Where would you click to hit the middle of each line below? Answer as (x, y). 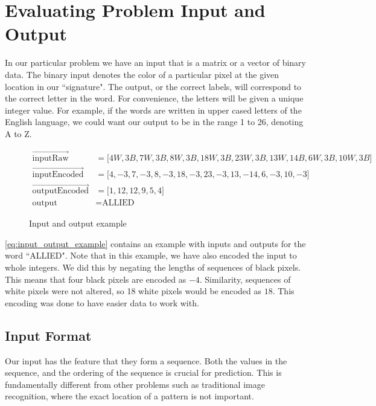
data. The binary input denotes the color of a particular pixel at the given (142, 74)
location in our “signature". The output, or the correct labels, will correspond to (153, 86)
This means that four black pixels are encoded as (96, 279)
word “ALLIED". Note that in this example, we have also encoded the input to (151, 255)
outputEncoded (61, 191)
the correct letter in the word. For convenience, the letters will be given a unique (154, 98)
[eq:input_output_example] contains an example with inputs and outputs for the (155, 243)
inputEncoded (58, 174)
